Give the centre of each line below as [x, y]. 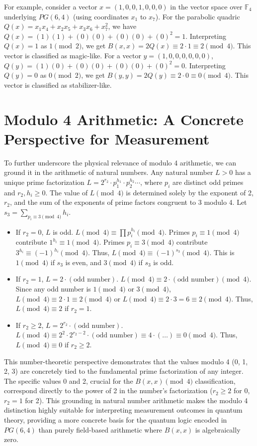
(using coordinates [101, 16]
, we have [122, 26]
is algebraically [218, 429]
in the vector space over [206, 6]
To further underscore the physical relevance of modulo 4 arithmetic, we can [120, 162]
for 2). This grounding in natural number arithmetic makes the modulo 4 [136, 400]
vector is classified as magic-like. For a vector [73, 55]
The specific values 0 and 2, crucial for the [69, 380]
